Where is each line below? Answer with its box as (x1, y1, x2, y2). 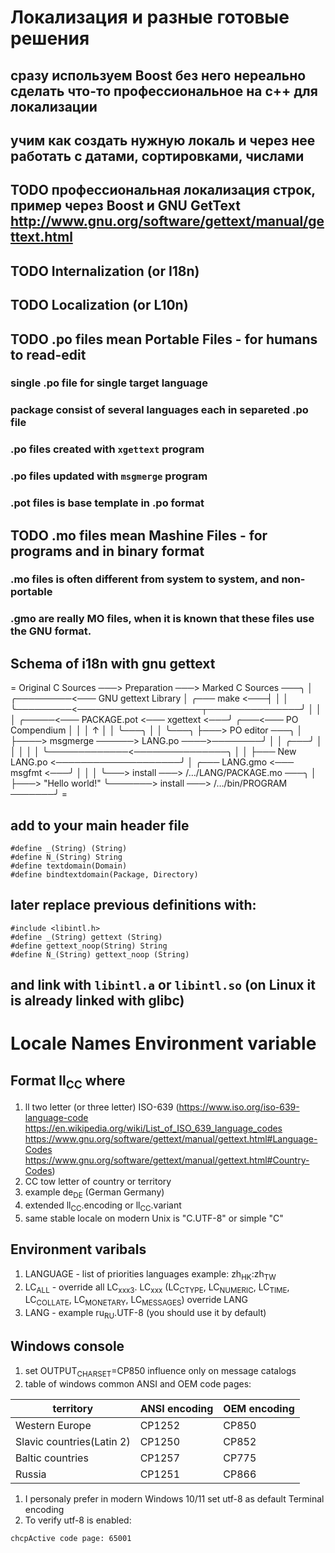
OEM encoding (223, 1401, 295, 1415)
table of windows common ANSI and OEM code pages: (24, 1377, 252, 1390)
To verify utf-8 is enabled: (24, 1514, 132, 1526)
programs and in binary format (10, 542, 205, 560)
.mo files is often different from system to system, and (10, 572, 280, 586)
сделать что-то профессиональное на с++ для (10, 82, 318, 100)
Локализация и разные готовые (10, 6, 290, 29)
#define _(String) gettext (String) (10, 932, 163, 942)
